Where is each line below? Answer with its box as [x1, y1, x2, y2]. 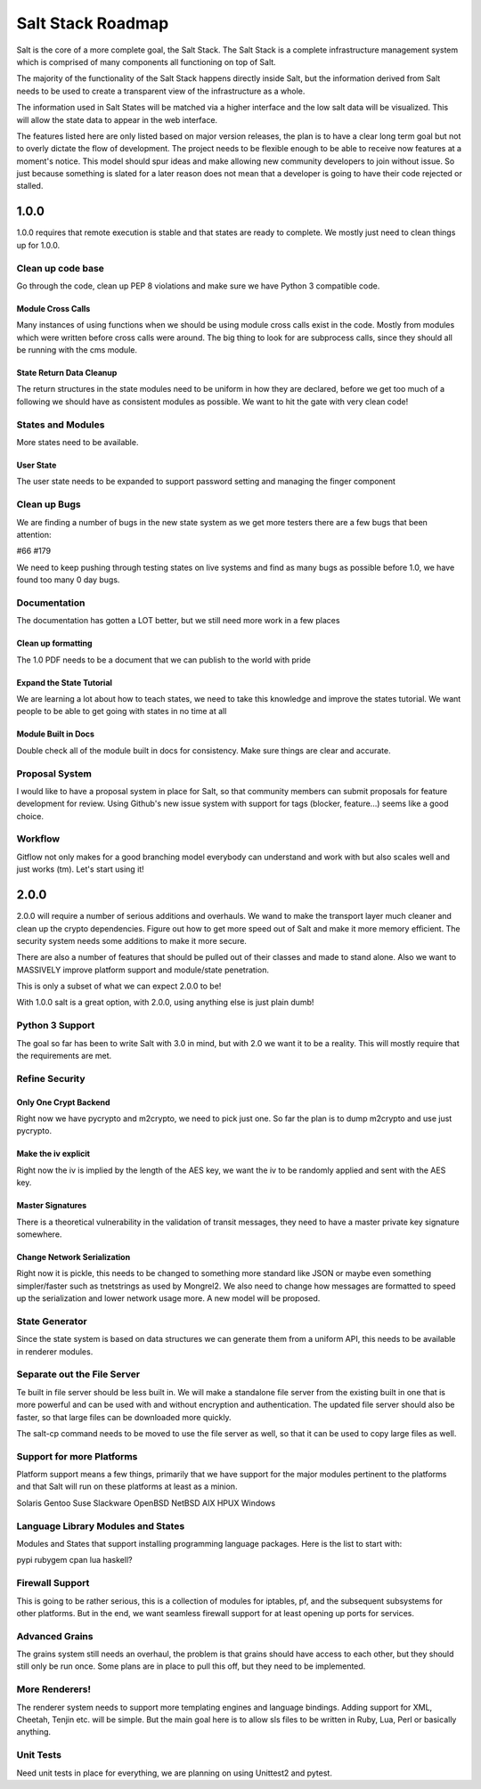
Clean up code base [16, 262, 104, 274]
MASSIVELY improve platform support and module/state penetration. [16, 964, 269, 975]
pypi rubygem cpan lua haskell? [16, 1555, 133, 1565]
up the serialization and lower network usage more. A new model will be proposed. [16, 1293, 321, 1304]
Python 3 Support [16, 1020, 95, 1032]
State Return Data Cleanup [16, 368, 118, 378]
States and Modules [16, 419, 105, 431]
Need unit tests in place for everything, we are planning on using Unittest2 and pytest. [16, 1768, 333, 1778]
